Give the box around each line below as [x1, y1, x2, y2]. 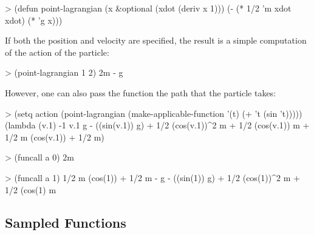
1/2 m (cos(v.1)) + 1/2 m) [5, 130, 104, 143]
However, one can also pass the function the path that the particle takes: [5, 86, 276, 99]
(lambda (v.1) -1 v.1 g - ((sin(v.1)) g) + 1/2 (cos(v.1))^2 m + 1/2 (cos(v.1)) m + [5, 119, 310, 131]
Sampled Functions [5, 213, 126, 231]
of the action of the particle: [5, 45, 109, 58]
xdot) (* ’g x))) [5, 13, 63, 26]
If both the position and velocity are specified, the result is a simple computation [5, 34, 307, 47]
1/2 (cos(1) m [5, 183, 56, 196]
